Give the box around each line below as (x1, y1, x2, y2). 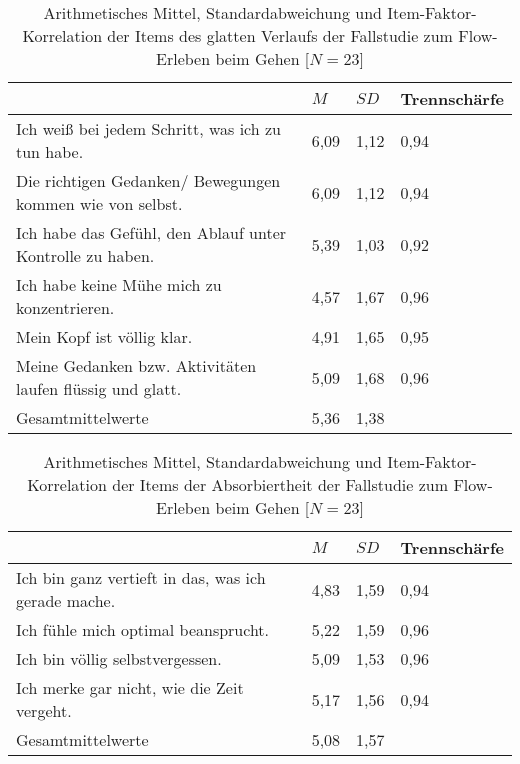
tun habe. (16, 140, 84, 163)
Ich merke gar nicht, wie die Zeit (16, 676, 244, 699)
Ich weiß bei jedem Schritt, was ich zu (16, 117, 281, 140)
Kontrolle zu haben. (16, 244, 155, 267)
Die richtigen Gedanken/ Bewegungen (16, 169, 281, 192)
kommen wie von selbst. (16, 192, 183, 215)
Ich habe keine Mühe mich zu (16, 273, 222, 296)
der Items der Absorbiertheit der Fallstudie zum (112, 473, 449, 496)
